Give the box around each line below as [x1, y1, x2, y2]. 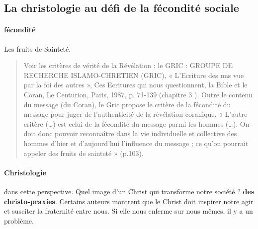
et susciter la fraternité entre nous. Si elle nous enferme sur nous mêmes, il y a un [4, 206, 253, 216]
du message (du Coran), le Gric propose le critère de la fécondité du [23, 99, 231, 109]
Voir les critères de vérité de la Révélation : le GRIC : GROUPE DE [23, 60, 233, 71]
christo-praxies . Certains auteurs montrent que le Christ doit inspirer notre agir [4, 196, 254, 206]
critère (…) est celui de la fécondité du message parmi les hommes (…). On [23, 118, 250, 129]
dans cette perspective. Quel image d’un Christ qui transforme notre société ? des [4, 186, 255, 196]
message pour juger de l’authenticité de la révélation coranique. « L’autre [23, 109, 248, 119]
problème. [4, 215, 34, 226]
